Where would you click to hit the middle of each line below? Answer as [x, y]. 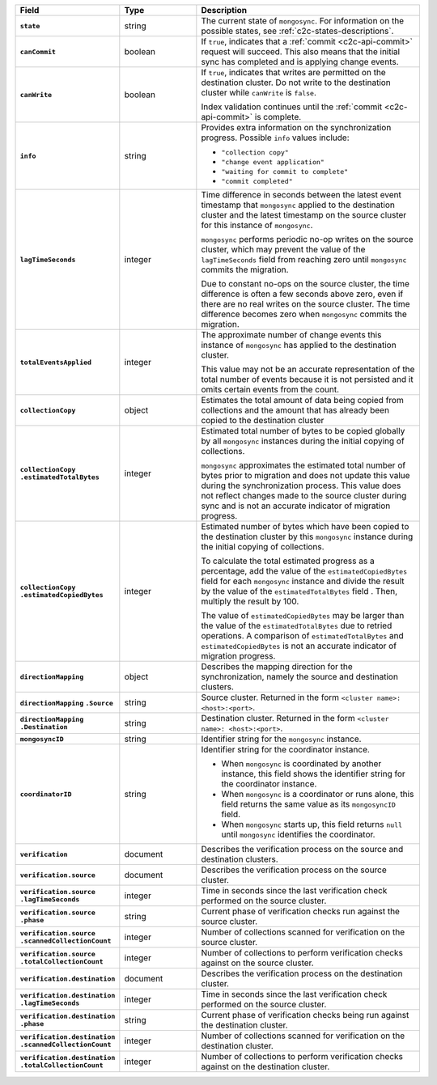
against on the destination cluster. [265, 1066]
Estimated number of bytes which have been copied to [305, 526]
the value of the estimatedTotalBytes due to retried [297, 625]
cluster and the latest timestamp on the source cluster [304, 215]
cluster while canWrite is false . [259, 93]
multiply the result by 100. [250, 601]
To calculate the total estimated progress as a [288, 561]
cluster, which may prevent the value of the [283, 249]
